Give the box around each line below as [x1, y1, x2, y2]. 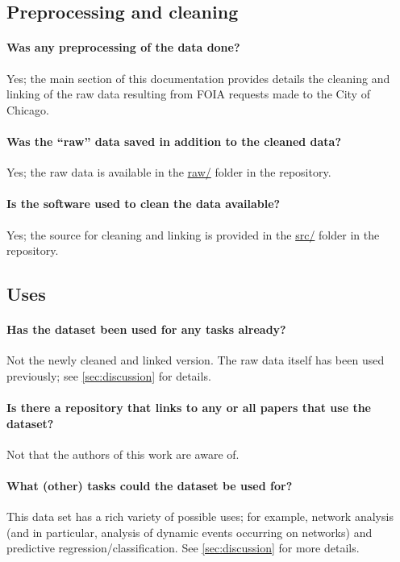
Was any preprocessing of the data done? [6, 39, 240, 56]
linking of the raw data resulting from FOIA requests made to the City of [6, 85, 370, 102]
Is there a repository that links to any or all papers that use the [6, 399, 371, 416]
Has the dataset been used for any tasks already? [6, 321, 286, 338]
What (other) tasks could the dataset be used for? [6, 477, 293, 494]
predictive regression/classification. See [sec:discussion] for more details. [6, 539, 360, 556]
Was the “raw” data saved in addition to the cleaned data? [6, 132, 342, 149]
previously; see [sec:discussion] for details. [6, 367, 211, 384]
